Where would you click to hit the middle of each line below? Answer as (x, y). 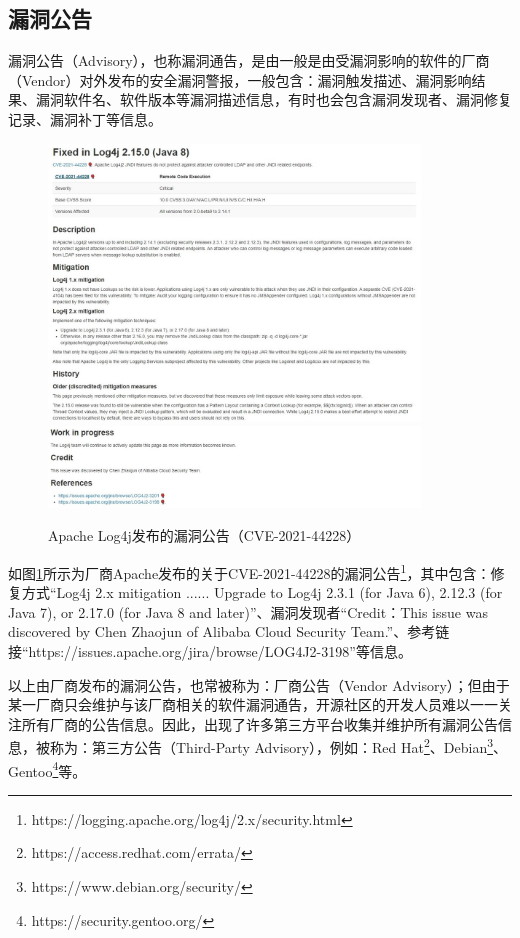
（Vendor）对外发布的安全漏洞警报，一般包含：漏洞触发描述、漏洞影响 (240, 79)
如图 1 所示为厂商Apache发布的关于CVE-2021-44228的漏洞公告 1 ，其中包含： (249, 571)
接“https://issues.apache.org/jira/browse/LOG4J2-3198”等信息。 (210, 651)
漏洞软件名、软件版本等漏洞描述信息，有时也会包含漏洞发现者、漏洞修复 (273, 99)
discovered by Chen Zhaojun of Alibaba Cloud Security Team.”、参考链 (229, 631)
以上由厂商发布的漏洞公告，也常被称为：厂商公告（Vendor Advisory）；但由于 (259, 684)
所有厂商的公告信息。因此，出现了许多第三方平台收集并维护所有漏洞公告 (259, 723)
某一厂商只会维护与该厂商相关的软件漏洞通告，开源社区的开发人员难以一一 (253, 704)
